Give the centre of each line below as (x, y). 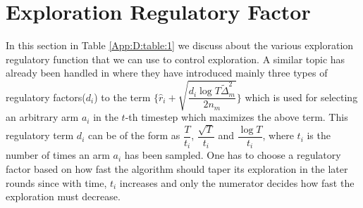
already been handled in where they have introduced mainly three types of (167, 73)
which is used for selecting (301, 97)
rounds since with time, (56, 182)
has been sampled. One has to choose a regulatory (233, 155)
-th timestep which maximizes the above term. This (236, 117)
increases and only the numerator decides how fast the (237, 182)
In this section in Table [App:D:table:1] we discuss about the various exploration (180, 45)
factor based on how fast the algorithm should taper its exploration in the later (177, 168)
